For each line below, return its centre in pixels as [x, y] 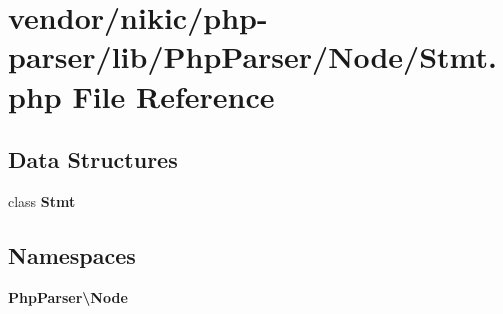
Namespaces [72, 254]
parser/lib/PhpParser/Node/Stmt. [252, 56]
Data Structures [93, 159]
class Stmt [42, 200]
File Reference [173, 95]
